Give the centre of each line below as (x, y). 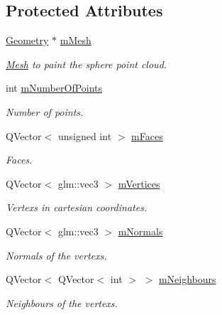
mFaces (147, 135)
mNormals (140, 231)
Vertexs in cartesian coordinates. (77, 207)
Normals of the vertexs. (56, 255)
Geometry (27, 40)
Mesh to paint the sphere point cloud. (87, 64)
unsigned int (85, 135)
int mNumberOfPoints (54, 88)
